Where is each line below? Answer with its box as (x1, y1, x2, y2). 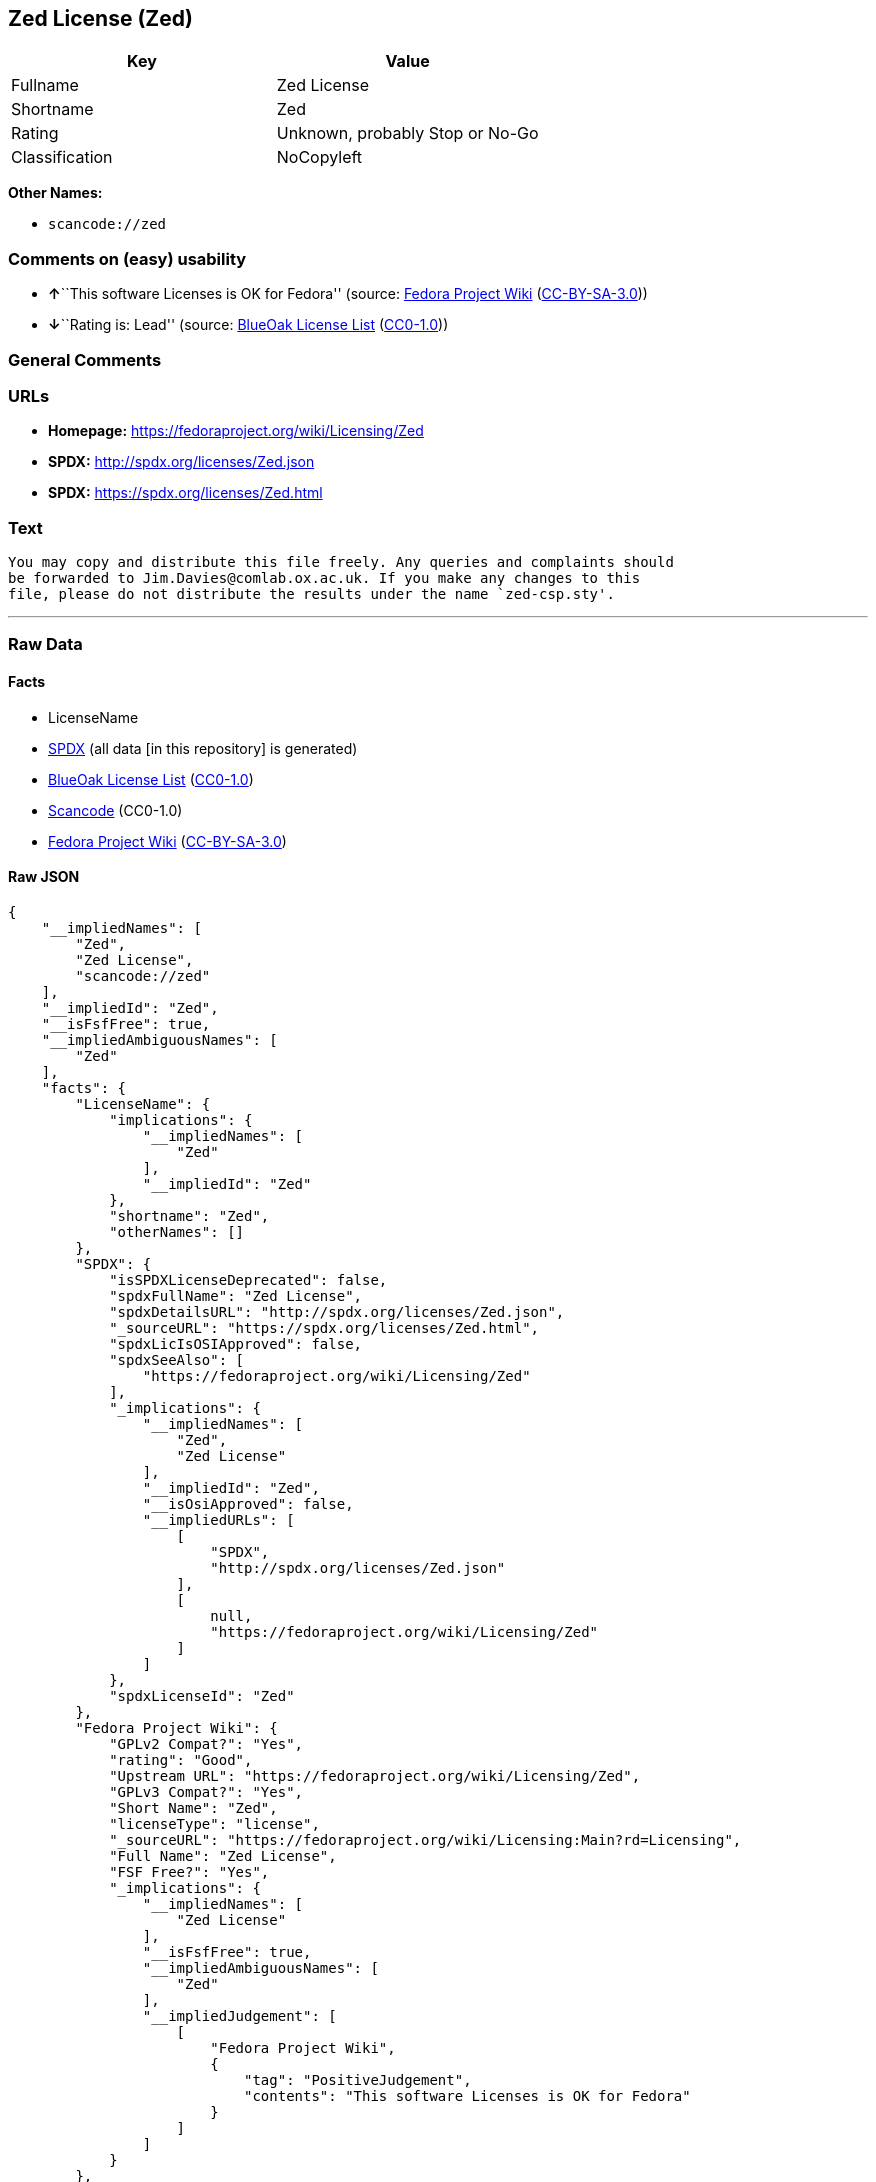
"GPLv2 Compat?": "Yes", (109, 1735, 304, 1752)
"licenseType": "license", (109, 1815, 320, 1832)
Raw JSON (8, 868, 80, 886)
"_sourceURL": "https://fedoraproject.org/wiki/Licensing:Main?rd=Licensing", (109, 1831, 742, 1848)
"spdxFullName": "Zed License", (109, 1287, 363, 1304)
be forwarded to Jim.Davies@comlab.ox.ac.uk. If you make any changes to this (8, 570, 641, 587)
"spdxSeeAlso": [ (109, 1351, 245, 1368)
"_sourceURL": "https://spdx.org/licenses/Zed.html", (109, 1319, 540, 1336)
